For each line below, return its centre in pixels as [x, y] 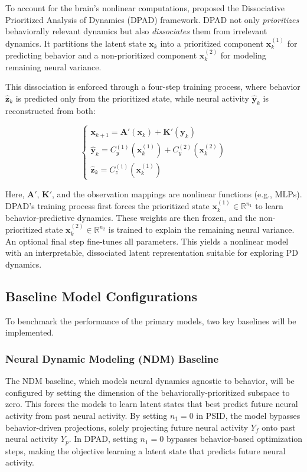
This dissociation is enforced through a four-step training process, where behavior [153, 87]
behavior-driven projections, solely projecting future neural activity [127, 427]
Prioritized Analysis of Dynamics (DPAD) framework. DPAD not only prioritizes [152, 19]
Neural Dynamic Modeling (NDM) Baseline [112, 358]
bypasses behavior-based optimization [234, 439]
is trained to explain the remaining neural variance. [201, 230]
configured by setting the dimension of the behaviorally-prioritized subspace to [148, 392]
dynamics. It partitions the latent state [76, 43]
